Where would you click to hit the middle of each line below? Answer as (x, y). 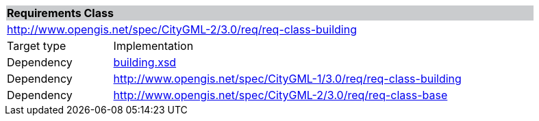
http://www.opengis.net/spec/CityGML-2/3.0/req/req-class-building (182, 29)
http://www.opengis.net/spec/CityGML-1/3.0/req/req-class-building (287, 79)
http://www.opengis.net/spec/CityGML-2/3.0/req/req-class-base (280, 95)
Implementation (153, 46)
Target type (37, 46)
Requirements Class (60, 13)
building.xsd (145, 62)
